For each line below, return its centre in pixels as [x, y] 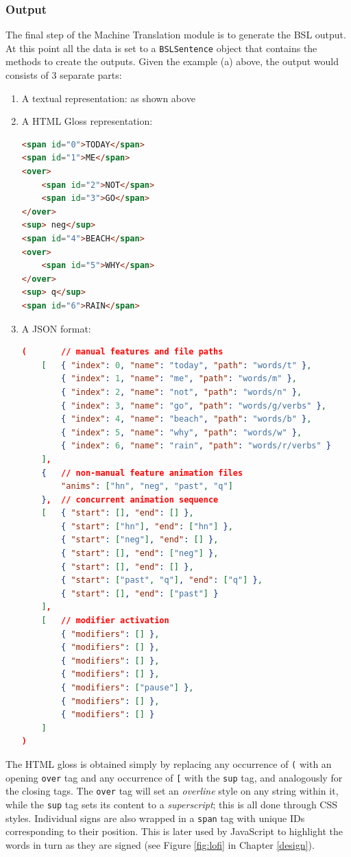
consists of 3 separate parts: [64, 75]
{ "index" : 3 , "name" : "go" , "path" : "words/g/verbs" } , [194, 406]
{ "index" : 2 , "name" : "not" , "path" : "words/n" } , [182, 392]
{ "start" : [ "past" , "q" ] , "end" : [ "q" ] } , [162, 580]
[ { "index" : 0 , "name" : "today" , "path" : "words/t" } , [177, 365]
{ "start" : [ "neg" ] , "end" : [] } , [140, 540]
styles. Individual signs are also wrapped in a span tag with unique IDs [155, 818]
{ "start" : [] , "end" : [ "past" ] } [140, 593]
